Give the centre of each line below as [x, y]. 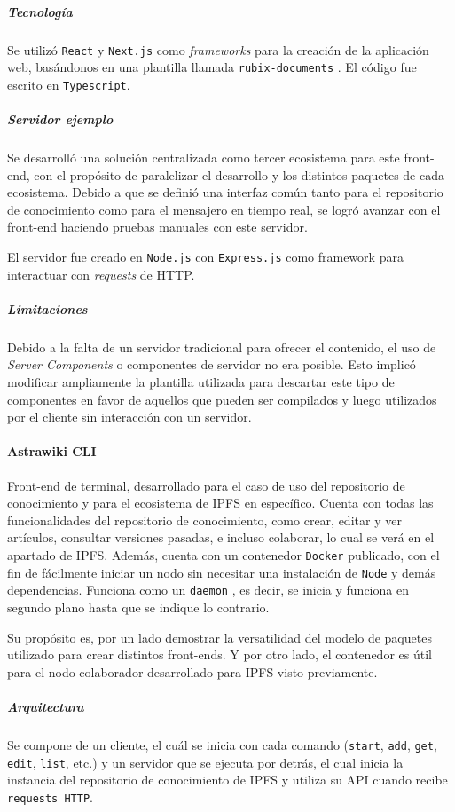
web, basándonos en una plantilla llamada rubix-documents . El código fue [212, 67]
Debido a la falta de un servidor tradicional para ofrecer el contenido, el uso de [222, 347]
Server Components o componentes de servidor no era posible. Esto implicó [212, 364]
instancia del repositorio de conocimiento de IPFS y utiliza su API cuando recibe [227, 780]
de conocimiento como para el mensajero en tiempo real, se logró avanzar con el [224, 209]
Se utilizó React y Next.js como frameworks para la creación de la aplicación [218, 49]
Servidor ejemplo [60, 119]
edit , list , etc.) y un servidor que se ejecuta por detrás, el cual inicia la [205, 762]
